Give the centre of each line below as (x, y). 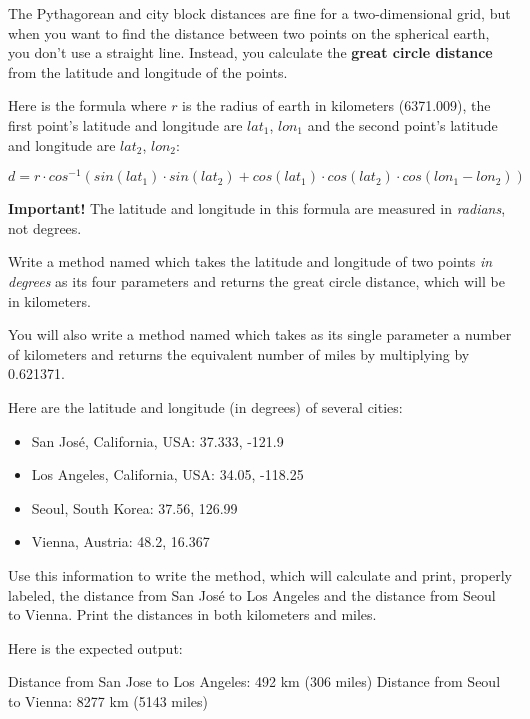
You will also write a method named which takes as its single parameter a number (260, 334)
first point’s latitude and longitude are (125, 124)
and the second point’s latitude (402, 124)
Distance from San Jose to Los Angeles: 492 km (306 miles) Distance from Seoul (254, 681)
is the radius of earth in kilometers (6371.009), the (336, 105)
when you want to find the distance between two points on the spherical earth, (249, 32)
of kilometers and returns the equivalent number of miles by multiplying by (239, 353)
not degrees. (45, 227)
